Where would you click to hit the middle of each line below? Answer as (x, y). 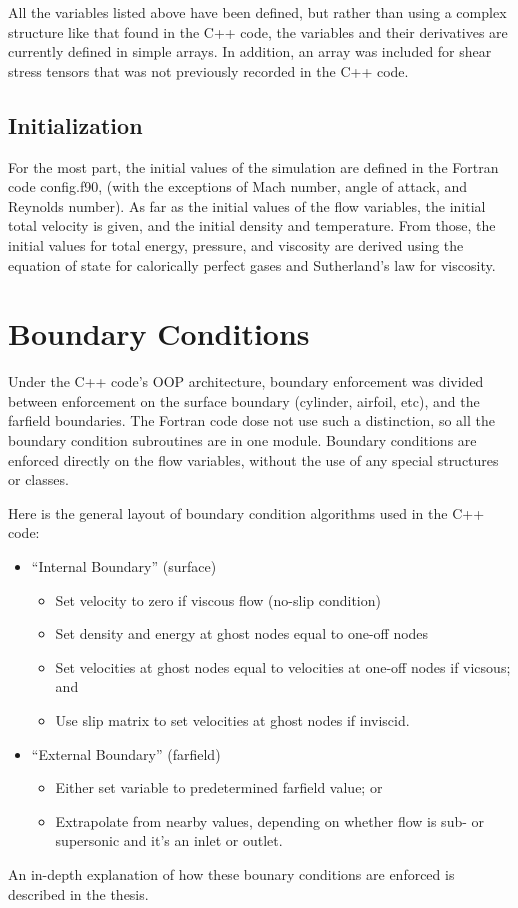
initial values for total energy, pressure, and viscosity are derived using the (236, 244)
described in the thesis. (78, 893)
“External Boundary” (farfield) (126, 753)
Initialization (75, 124)
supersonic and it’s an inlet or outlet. (169, 840)
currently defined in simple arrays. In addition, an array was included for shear (250, 51)
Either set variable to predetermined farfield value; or (219, 787)
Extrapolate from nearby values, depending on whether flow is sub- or (270, 820)
